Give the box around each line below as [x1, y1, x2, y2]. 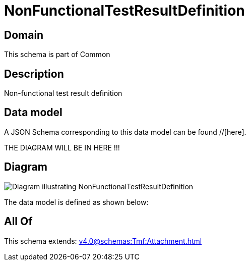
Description [4, 67, 64, 80]
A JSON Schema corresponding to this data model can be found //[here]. [4, 127, 246, 136]
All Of [4, 215, 33, 228]
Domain [4, 28, 44, 41]
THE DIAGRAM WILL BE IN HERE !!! [4, 143, 120, 152]
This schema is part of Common [4, 50, 110, 59]
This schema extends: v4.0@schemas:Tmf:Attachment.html [4, 236, 202, 245]
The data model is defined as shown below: [4, 197, 149, 206]
